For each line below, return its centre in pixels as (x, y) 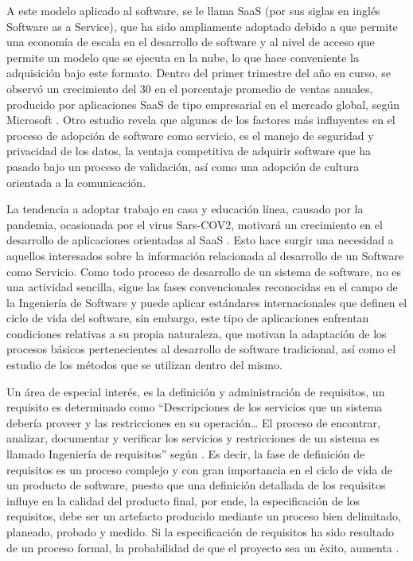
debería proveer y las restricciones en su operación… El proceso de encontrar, (193, 422)
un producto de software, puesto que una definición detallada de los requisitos (196, 485)
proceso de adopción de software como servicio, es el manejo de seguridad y (190, 135)
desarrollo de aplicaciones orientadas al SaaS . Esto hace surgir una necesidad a (200, 240)
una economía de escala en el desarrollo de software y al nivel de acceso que (191, 42)
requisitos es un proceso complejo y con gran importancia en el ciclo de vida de (199, 469)
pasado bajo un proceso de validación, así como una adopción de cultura (183, 166)
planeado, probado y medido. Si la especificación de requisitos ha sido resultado (201, 532)
